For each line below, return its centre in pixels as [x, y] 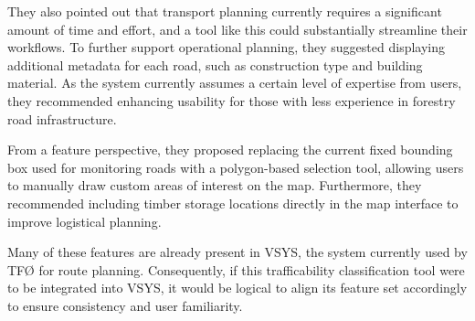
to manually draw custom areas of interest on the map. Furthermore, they [215, 185]
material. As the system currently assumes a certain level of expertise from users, [235, 83]
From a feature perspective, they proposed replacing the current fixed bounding [230, 150]
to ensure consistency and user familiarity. [125, 305]
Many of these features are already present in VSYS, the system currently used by [237, 252]
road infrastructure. [62, 118]
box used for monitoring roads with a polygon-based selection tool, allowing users [236, 167]
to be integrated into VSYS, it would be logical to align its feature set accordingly [237, 288]
